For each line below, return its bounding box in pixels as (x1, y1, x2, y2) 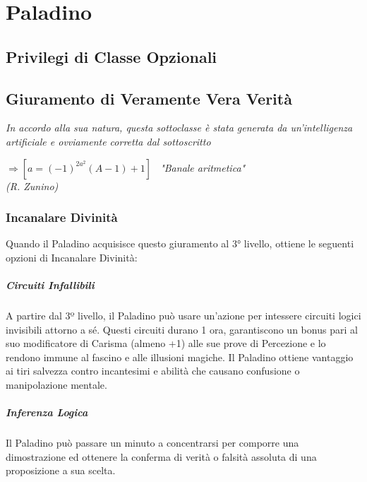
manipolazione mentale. (6, 377, 107, 392)
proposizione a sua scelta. (6, 463, 116, 478)
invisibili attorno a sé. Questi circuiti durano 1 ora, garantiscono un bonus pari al (6, 322, 358, 336)
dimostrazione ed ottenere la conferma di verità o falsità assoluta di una (6, 449, 317, 464)
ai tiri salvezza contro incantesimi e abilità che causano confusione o (6, 363, 300, 378)
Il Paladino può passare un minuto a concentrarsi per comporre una (6, 435, 299, 450)
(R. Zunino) (6, 178, 59, 193)
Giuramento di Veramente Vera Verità (6, 87, 292, 109)
